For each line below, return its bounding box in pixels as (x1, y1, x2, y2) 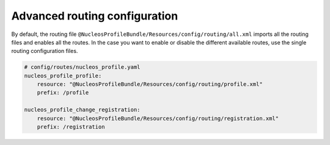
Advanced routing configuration (11, 9, 178, 23)
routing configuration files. (11, 48, 78, 55)
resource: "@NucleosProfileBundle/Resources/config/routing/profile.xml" (37, 81, 263, 88)
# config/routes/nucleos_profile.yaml (24, 64, 141, 71)
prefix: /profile (37, 89, 89, 96)
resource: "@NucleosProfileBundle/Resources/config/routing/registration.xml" (37, 115, 279, 122)
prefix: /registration (37, 124, 105, 130)
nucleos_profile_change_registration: (24, 107, 141, 113)
